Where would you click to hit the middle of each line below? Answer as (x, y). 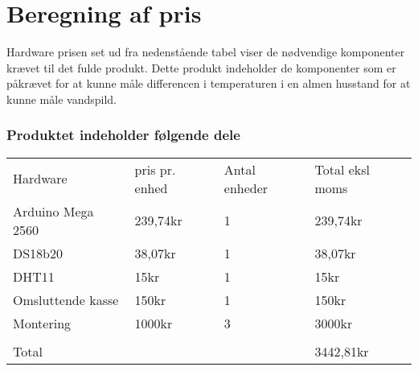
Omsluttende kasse (66, 299)
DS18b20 (38, 253)
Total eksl (342, 169)
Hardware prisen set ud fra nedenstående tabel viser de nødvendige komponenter (206, 52)
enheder (246, 188)
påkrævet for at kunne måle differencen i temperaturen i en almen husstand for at (209, 83)
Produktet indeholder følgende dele (123, 135)
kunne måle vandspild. (61, 99)
